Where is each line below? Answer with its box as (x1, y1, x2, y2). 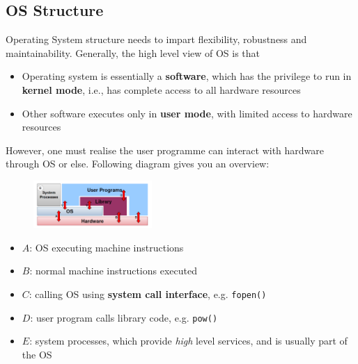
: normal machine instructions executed (29, 263, 197, 278)
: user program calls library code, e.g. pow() (30, 310, 218, 324)
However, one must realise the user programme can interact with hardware (6, 142, 325, 157)
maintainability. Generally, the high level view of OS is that (6, 45, 260, 60)
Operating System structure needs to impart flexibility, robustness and (6, 32, 307, 47)
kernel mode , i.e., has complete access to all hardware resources (22, 82, 301, 97)
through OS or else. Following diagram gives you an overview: (6, 156, 270, 171)
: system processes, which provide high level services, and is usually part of (29, 333, 348, 348)
